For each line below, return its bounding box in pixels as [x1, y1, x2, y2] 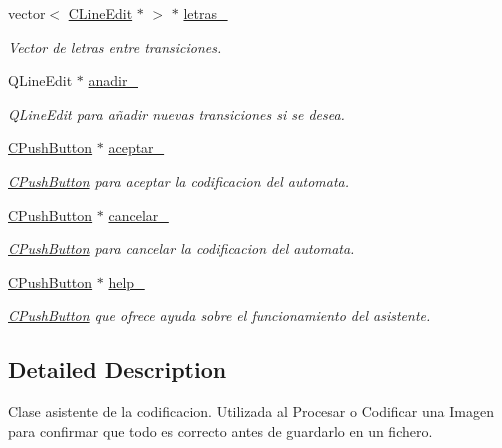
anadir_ [88, 70, 138, 91]
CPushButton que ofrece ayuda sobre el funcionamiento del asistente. [8, 305, 431, 326]
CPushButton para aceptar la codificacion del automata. [8, 170, 350, 191]
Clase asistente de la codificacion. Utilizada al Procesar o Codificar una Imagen [8, 401, 494, 422]
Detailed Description [8, 354, 227, 385]
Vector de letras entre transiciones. [8, 36, 222, 57]
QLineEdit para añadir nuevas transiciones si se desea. [8, 103, 345, 124]
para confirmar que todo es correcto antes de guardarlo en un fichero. [8, 420, 433, 441]
